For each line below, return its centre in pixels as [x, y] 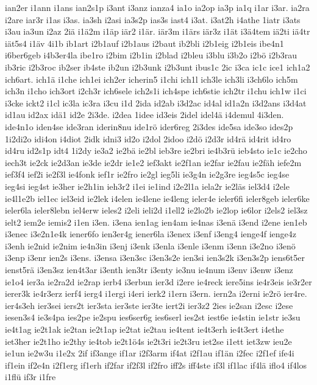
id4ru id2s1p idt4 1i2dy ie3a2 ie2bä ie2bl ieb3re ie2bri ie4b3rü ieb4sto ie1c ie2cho [156, 151]
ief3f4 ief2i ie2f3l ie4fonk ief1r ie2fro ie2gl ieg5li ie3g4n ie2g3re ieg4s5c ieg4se [147, 174]
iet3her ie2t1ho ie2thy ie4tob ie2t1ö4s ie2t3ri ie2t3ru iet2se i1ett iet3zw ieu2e [148, 341]
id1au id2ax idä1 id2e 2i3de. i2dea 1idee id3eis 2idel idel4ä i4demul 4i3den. [144, 115]
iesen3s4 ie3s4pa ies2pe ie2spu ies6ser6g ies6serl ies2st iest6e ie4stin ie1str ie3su [153, 317]
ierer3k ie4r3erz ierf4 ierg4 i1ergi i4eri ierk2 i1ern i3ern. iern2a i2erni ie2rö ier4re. [156, 293]
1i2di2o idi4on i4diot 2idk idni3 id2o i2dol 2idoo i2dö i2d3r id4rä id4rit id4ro [148, 138]
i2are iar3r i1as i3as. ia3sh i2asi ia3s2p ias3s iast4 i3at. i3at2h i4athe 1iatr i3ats [153, 19]
